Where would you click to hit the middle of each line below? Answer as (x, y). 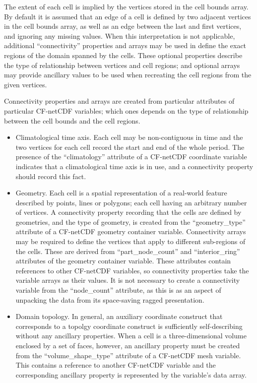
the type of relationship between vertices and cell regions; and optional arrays (122, 65)
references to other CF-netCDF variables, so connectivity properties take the (132, 270)
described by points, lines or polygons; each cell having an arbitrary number (131, 202)
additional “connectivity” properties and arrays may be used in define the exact (125, 45)
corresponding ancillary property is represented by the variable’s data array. (131, 374)
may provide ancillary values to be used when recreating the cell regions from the (128, 75)
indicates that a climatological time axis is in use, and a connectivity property (134, 166)
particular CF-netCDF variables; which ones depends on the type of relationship (126, 110)
